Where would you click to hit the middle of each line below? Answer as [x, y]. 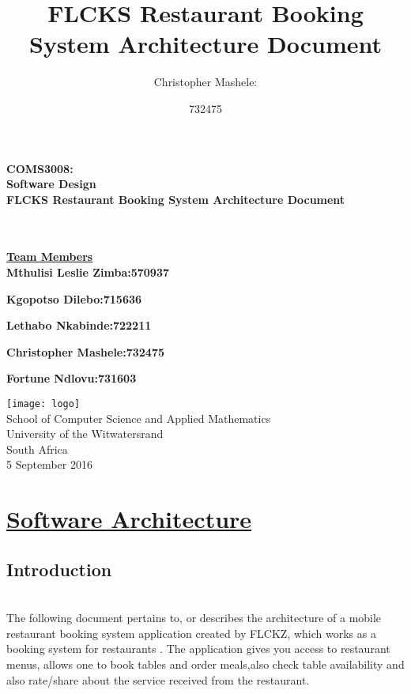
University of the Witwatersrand [85, 434]
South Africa [37, 449]
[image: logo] [43, 404]
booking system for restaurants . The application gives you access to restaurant [198, 649]
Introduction [59, 569]
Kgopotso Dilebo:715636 [74, 298]
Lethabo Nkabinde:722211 [79, 325]
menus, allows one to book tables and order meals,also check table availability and [205, 664]
